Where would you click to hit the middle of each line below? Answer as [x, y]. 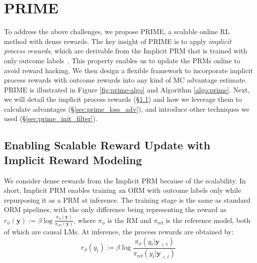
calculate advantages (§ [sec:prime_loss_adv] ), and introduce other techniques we [127, 109]
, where [85, 220]
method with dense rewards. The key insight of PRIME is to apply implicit [118, 41]
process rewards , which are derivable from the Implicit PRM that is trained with [126, 51]
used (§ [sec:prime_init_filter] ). [51, 118]
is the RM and [129, 220]
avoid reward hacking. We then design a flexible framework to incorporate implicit [128, 70]
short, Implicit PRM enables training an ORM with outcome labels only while [123, 190]
